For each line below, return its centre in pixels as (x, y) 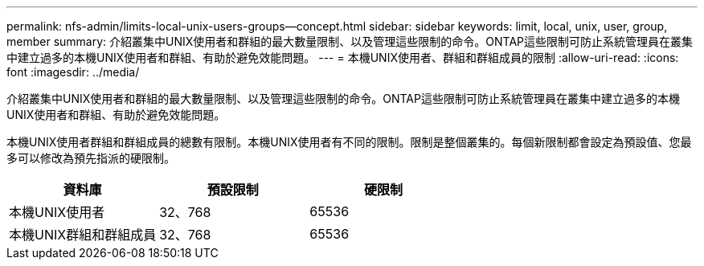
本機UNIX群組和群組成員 (83, 235)
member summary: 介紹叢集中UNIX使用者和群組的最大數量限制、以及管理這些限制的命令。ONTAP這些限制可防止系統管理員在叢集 (350, 41)
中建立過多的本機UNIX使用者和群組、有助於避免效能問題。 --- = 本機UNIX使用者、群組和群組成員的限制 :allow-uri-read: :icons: (343, 57)
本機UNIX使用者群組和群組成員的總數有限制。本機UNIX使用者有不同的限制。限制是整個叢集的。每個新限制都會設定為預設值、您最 (349, 142)
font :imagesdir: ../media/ (73, 72)
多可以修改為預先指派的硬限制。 (91, 158)
